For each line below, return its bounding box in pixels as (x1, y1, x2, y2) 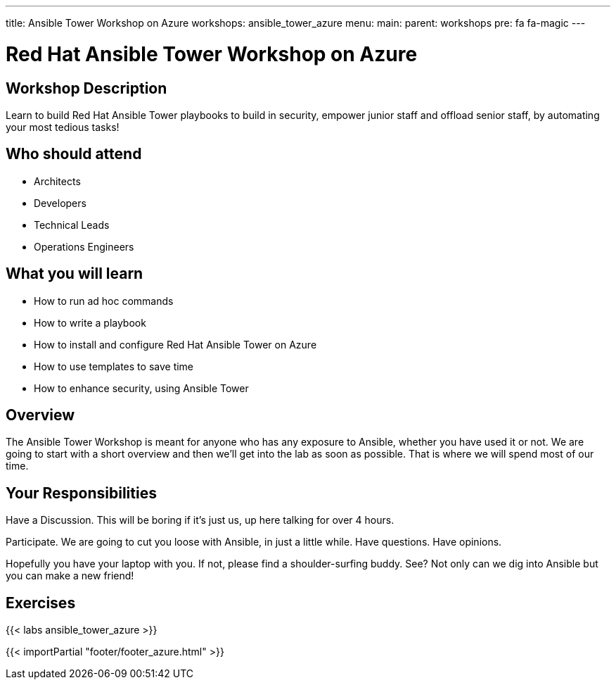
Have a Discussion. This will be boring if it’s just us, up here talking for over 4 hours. (6, 514, 394, 527)
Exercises (6, 593, 76, 612)
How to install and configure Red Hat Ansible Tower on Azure (34, 338, 317, 351)
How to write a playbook (34, 316, 146, 329)
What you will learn (6, 265, 143, 283)
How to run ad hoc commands (34, 294, 174, 307)
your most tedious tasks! (6, 120, 120, 133)
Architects (34, 175, 81, 187)
